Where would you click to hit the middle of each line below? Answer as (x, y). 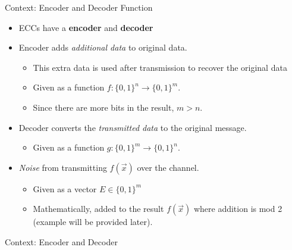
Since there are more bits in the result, (103, 107)
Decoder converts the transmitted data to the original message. (133, 127)
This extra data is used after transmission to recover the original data (160, 67)
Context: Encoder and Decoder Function (79, 7)
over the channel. (168, 167)
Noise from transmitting (63, 167)
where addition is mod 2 (238, 209)
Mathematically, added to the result (98, 209)
